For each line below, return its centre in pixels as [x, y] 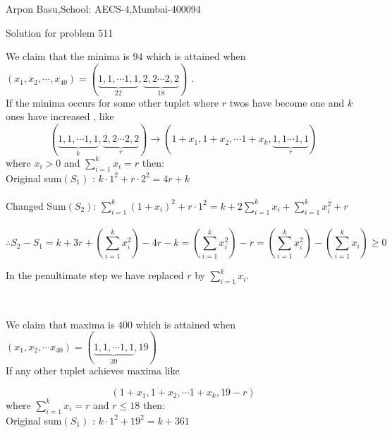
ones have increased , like [60, 116]
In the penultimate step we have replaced [95, 275]
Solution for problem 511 [60, 32]
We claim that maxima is [60, 324]
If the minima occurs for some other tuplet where [112, 102]
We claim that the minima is [68, 56]
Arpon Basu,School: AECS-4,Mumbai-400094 [103, 8]
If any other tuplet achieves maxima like [93, 370]
